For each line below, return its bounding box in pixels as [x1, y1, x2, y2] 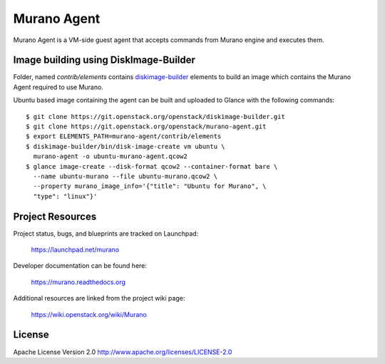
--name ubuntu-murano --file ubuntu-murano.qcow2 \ [33, 172, 217, 180]
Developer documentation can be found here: [13, 261, 148, 270]
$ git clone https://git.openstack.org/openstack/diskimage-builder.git [26, 113, 285, 120]
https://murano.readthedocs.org [31, 278, 126, 286]
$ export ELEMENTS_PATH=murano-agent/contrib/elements [26, 132, 222, 140]
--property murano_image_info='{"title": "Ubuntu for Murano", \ [33, 182, 267, 190]
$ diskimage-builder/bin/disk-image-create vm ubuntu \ [26, 142, 225, 150]
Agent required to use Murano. [13, 83, 103, 91]
